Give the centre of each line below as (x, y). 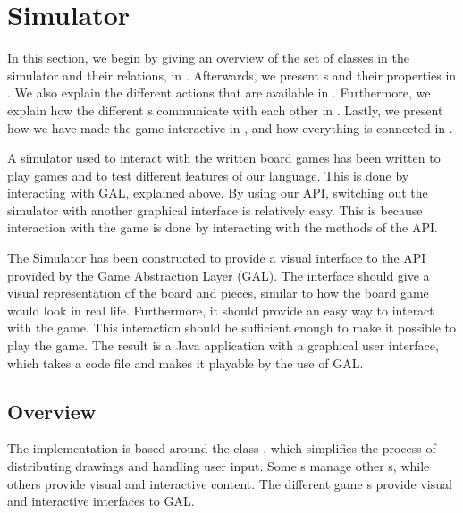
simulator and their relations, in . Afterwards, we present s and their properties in (232, 75)
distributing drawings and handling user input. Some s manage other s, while (219, 466)
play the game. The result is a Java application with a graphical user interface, (223, 345)
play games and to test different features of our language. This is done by (208, 175)
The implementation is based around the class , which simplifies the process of (222, 448)
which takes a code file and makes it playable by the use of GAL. (185, 362)
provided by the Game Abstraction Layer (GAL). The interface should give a (219, 275)
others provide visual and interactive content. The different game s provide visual (230, 483)
